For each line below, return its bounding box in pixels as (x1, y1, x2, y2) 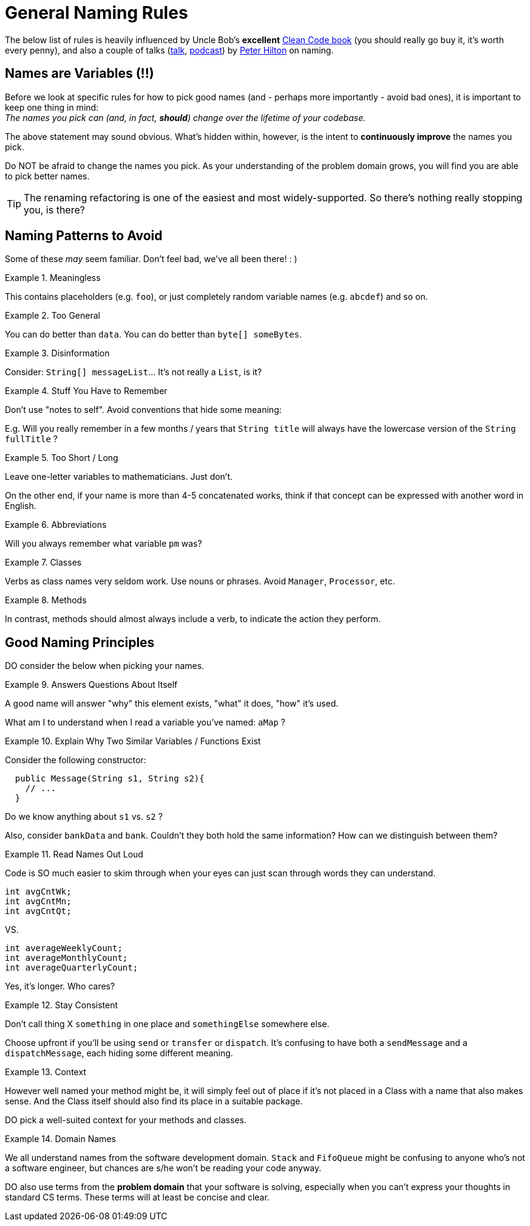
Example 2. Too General (5, 310, 100, 321)
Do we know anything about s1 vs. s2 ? (5, 811, 163, 822)
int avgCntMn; (5, 896, 72, 907)
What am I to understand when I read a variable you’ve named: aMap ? (5, 717, 285, 728)
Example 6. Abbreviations (5, 519, 107, 530)
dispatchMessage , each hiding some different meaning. (5, 1048, 233, 1059)
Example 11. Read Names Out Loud (5, 849, 143, 860)
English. (5, 500, 36, 511)
